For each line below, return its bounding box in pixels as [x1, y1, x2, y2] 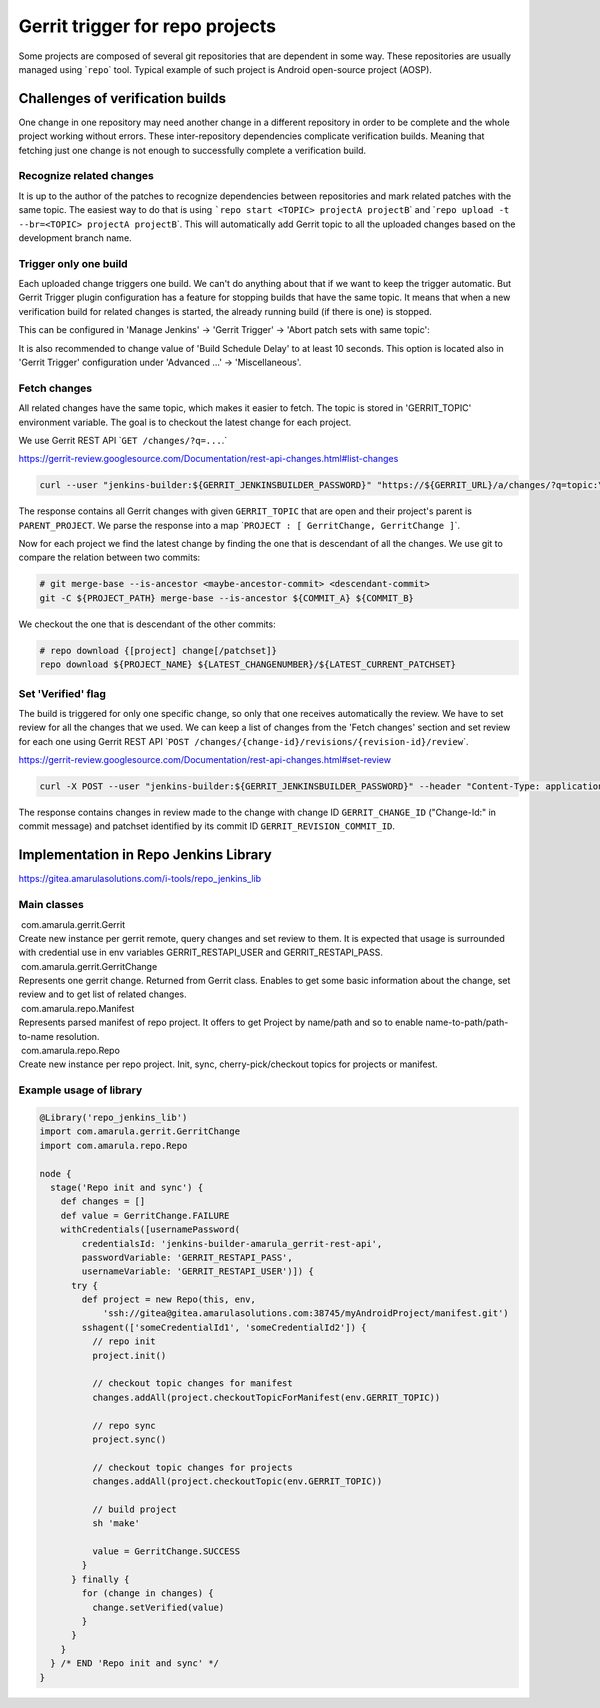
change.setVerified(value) [91, 1601, 225, 1613]
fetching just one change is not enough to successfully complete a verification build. [18, 144, 367, 156]
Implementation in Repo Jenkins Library [18, 846, 272, 864]
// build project [91, 1503, 177, 1515]
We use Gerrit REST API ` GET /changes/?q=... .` [18, 434, 228, 446]
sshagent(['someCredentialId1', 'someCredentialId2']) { [81, 1321, 367, 1333]
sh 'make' [91, 1518, 140, 1529]
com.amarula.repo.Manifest [20, 1002, 135, 1014]
